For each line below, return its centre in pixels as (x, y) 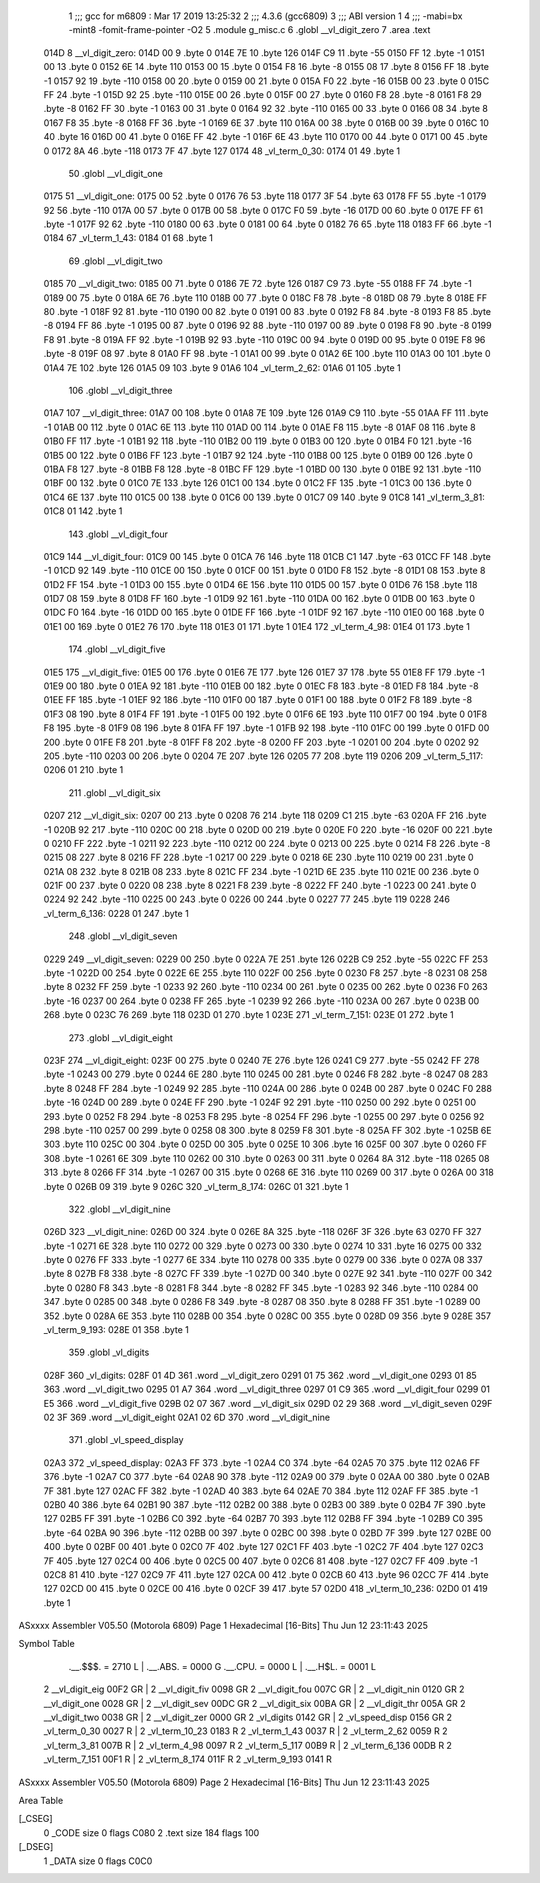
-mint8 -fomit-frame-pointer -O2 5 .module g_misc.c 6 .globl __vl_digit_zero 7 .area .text (249, 30)
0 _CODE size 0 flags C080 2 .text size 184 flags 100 (151, 1832)
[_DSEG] (36, 1847)
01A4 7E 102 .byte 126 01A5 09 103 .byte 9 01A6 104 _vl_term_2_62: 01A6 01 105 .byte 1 (222, 367)
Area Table (41, 1800)
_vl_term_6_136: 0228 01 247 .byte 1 (116, 913)
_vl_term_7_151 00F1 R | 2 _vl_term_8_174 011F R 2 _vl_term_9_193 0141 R (187, 1759)
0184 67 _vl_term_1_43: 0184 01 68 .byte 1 (128, 238)
